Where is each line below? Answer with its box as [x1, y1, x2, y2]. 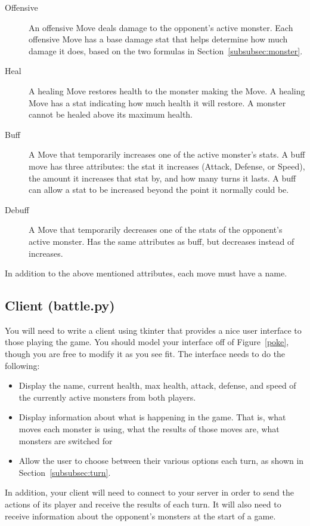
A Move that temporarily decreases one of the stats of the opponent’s [29, 223, 283, 236]
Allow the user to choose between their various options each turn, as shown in [18, 454, 304, 467]
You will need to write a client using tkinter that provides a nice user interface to [5, 324, 302, 336]
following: [5, 359, 40, 371]
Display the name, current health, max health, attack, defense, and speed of [18, 379, 296, 392]
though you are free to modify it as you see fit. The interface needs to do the [5, 347, 286, 360]
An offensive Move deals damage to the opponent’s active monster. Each [29, 21, 293, 33]
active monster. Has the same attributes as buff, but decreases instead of [29, 235, 294, 247]
